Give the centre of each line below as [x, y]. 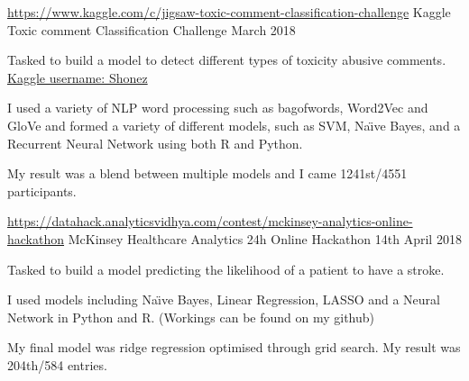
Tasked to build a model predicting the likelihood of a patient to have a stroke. [226, 269]
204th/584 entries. [57, 364]
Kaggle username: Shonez [78, 77]
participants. [42, 190]
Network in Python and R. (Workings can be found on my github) [191, 317]
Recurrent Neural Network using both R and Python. [155, 143]
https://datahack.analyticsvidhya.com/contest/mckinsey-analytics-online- [210, 221]
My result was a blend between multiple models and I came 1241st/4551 [207, 173]
